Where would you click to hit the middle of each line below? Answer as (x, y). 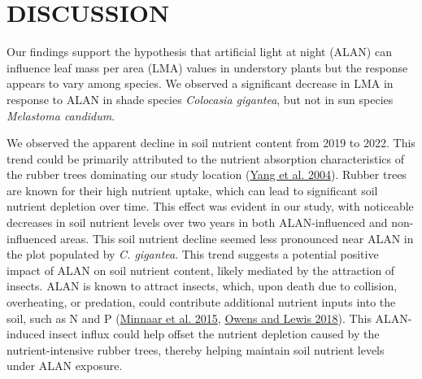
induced (26, 334)
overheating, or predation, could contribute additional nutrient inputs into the (201, 302)
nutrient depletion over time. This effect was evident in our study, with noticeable (210, 206)
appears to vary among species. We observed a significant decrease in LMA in (200, 83)
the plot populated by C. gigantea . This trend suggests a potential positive (193, 254)
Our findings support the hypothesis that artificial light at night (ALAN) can (199, 52)
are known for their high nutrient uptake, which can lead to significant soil (192, 190)
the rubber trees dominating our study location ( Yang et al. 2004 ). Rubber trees (207, 174)
